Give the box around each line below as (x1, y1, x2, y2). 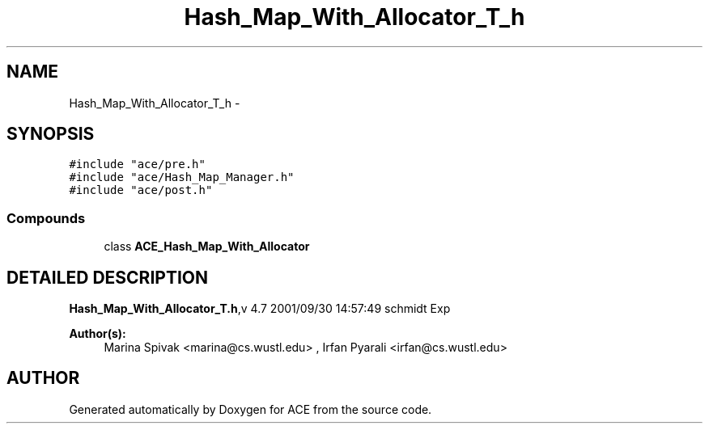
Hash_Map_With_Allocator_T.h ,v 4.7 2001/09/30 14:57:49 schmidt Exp (69, 301, 451, 316)
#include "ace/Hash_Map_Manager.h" (69, 171, 295, 184)
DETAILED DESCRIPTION (6, 267, 209, 288)
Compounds (6, 209, 86, 226)
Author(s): (69, 327, 126, 341)
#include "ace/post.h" (69, 183, 213, 197)
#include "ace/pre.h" (69, 158, 206, 171)
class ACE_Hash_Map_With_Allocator (104, 239, 310, 254)
